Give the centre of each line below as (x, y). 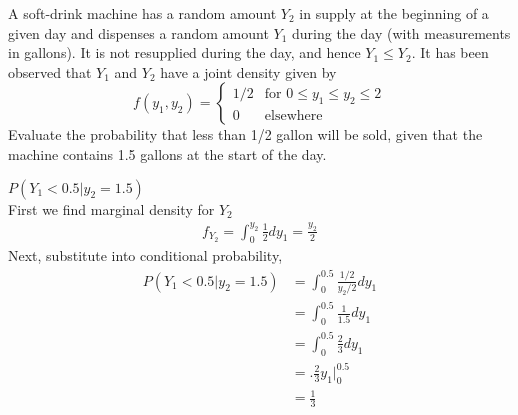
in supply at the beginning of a (394, 13)
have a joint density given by (248, 71)
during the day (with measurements (401, 32)
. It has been (450, 52)
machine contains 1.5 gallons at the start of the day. (167, 153)
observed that (50, 71)
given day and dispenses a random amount (138, 32)
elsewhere (293, 116)
